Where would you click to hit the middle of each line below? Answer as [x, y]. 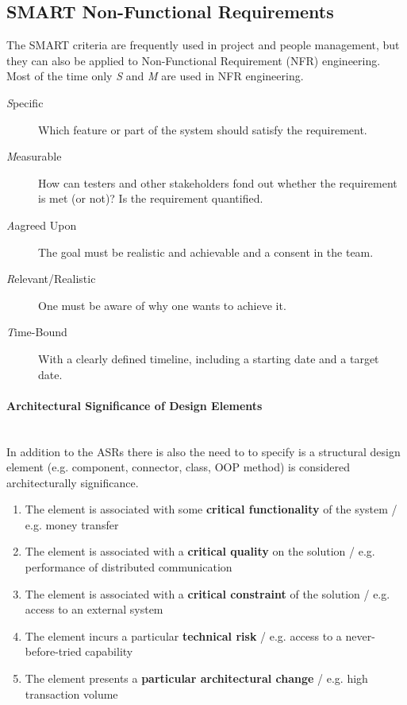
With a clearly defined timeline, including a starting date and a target [209, 358]
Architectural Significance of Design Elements [134, 405]
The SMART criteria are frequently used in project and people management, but [203, 45]
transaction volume [71, 693]
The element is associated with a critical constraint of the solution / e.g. [207, 593]
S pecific [25, 102]
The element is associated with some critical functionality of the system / [211, 509]
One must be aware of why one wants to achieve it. [162, 305]
